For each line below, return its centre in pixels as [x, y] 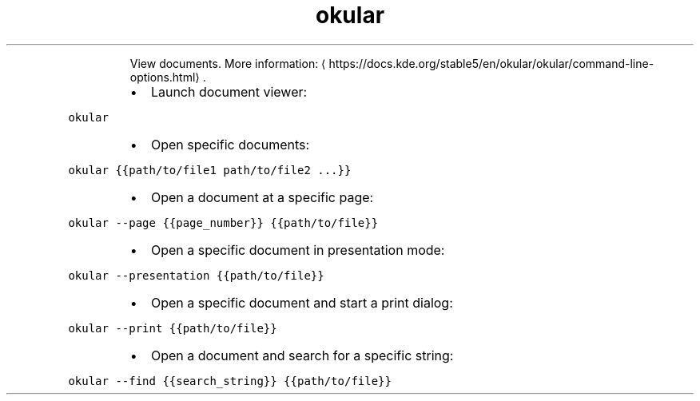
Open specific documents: [230, 144]
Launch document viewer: [229, 91]
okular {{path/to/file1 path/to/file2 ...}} [210, 170]
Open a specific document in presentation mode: [298, 250]
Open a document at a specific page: [262, 197]
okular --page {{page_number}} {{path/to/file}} [223, 222]
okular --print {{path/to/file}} [173, 328]
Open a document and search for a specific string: [302, 355]
